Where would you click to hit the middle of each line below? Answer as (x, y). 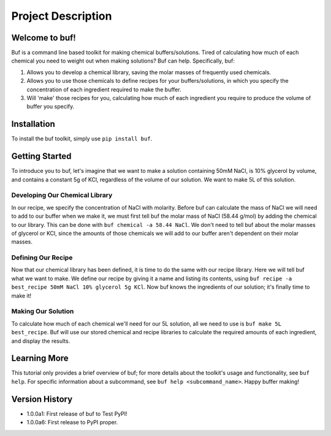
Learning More (40, 358)
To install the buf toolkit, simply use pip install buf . (82, 139)
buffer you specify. (51, 107)
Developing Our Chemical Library (62, 195)
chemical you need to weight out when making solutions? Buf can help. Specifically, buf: (123, 61)
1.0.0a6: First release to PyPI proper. (72, 423)
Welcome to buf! (44, 38)
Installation (33, 124)
